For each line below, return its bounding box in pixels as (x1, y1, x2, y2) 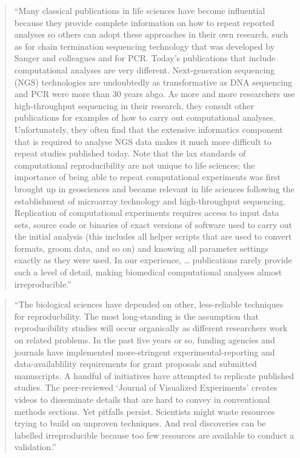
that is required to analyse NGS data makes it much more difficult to (14, 135, 272, 147)
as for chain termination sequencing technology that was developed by (14, 39, 275, 52)
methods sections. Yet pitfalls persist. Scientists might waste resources (14, 405, 275, 417)
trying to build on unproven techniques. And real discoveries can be (14, 417, 266, 429)
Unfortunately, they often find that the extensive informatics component (14, 123, 283, 135)
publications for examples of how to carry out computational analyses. (14, 111, 276, 124)
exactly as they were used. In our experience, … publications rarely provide (14, 254, 292, 266)
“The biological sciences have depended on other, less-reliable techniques (14, 298, 284, 311)
